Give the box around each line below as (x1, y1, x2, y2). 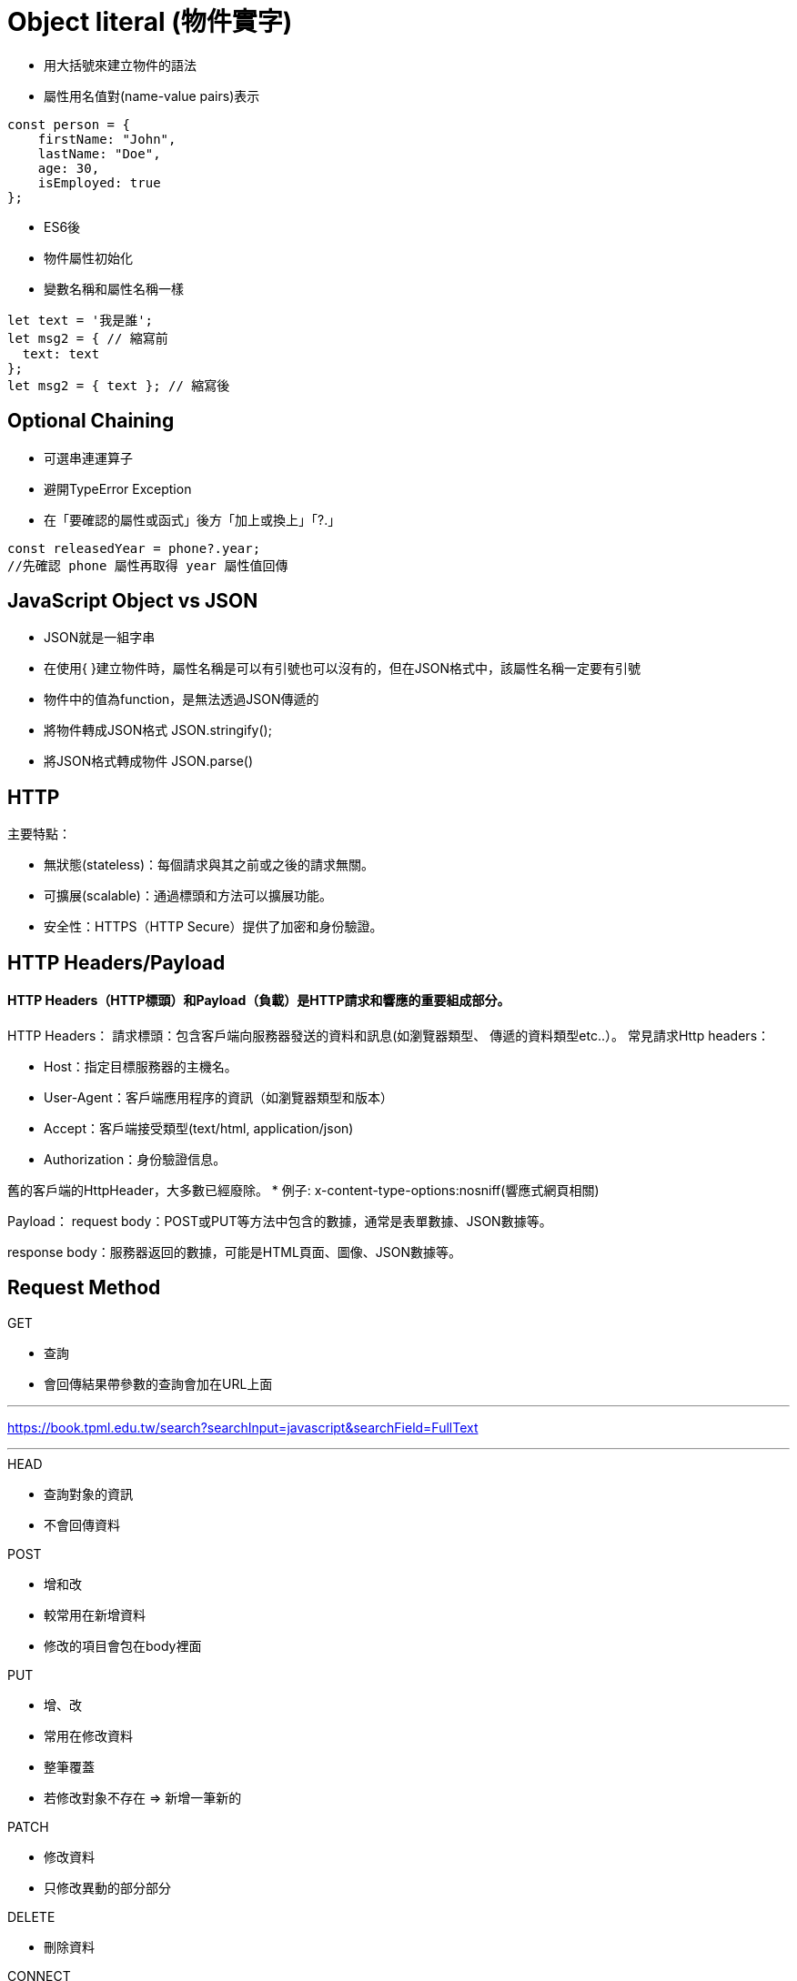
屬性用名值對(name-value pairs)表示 (44, 87, 260, 104)
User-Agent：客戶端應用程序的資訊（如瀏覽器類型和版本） (44, 1089, 393, 1105)
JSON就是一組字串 (44, 629, 156, 646)
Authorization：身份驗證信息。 (44, 1151, 227, 1167)
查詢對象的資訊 (44, 1485, 133, 1502)
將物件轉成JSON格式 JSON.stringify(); (44, 722, 272, 739)
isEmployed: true (37, 175, 161, 190)
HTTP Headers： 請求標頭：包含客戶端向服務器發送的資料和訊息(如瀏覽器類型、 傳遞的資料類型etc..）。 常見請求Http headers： (7, 1027, 771, 1043)
